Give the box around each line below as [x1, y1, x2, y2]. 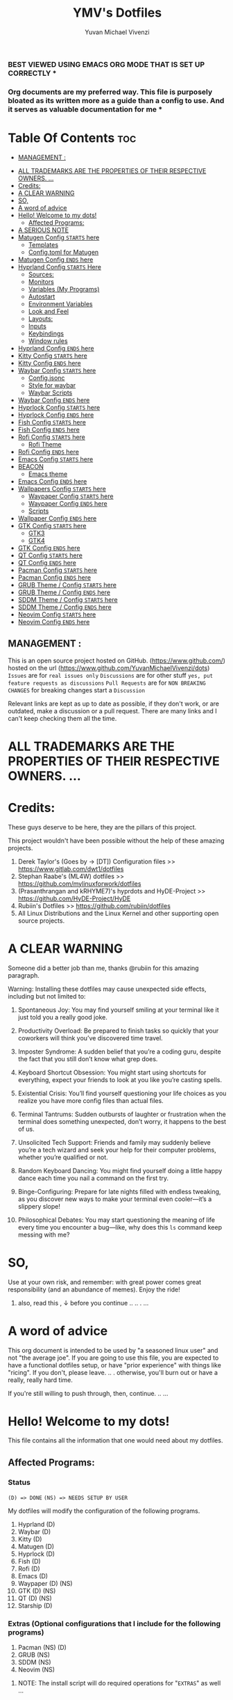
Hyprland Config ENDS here [17, 344, 94, 352]
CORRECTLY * [8, 68, 57, 78]
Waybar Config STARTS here [17, 366, 96, 374]
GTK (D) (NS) [17, 1587, 56, 1595]
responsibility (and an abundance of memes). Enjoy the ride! [8, 1285, 180, 1294]
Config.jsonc [28, 374, 65, 382]
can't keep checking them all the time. [8, 714, 117, 722]
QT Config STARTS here [17, 551, 83, 559]
